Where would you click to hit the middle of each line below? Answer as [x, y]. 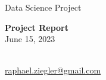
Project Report [37, 27]
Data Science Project [43, 7]
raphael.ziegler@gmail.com [53, 70]
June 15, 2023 [30, 39]
